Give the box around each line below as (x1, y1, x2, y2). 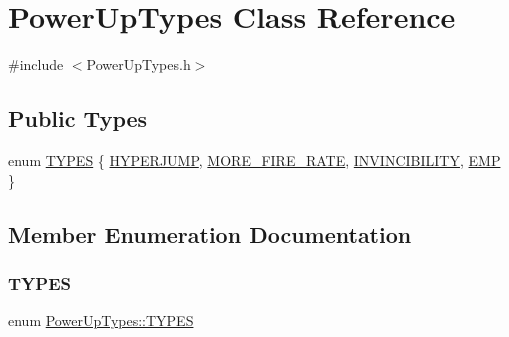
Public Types (8, 103, 148, 134)
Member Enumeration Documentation (8, 218, 412, 249)
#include (8, 54, 64, 75)
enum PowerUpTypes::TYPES (8, 310, 194, 331)
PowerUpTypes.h (86, 54, 191, 75)
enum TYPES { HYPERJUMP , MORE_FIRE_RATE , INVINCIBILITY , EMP (8, 149, 501, 170)
